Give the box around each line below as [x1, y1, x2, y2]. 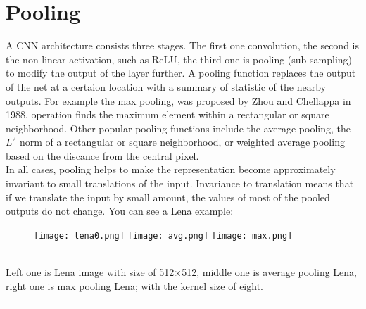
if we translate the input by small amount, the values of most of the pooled [6, 189, 330, 204]
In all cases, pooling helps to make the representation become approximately [6, 162, 336, 177]
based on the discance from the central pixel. [6, 148, 199, 163]
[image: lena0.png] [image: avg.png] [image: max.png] [34, 230, 293, 241]
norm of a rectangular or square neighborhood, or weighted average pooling [19, 134, 345, 149]
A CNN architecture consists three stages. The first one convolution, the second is [6, 38, 359, 53]
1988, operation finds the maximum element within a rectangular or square [6, 107, 329, 122]
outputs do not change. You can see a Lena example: [6, 203, 234, 218]
